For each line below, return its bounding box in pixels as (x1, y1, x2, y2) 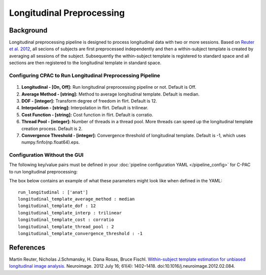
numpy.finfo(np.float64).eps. (21, 139, 80, 145)
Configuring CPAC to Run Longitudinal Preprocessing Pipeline (9, 72, 160, 79)
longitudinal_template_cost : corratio (18, 217, 114, 223)
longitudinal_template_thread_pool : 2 (18, 224, 114, 229)
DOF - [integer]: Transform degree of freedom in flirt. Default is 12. (21, 98, 158, 103)
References (9, 243, 45, 251)
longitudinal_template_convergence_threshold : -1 (18, 231, 143, 236)
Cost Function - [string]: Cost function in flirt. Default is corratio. (21, 111, 154, 118)
